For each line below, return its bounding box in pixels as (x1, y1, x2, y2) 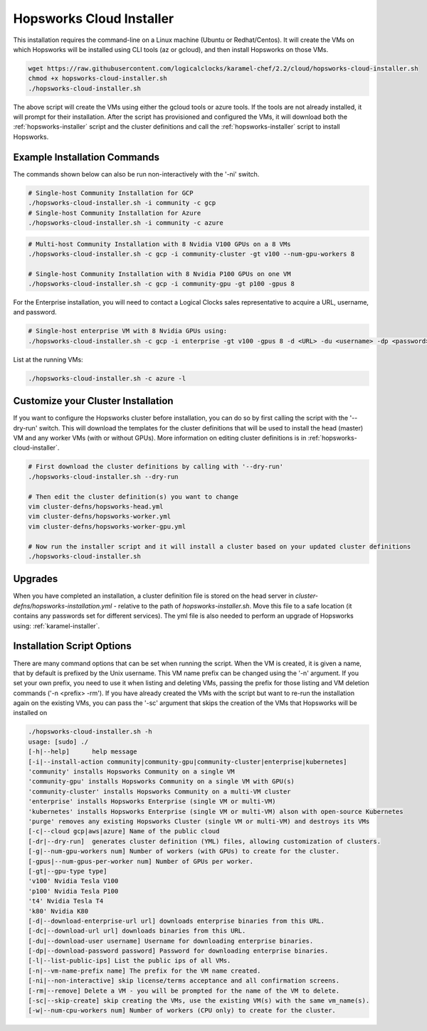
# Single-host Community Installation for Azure (28, 208, 201, 217)
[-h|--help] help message (28, 748, 138, 756)
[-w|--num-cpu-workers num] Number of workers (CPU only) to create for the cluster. (28, 1007, 336, 1015)
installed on (13, 709, 48, 717)
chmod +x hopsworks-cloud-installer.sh (28, 75, 167, 83)
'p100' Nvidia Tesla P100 (28, 887, 119, 895)
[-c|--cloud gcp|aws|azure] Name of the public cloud (28, 828, 220, 835)
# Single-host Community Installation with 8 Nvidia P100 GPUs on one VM (28, 270, 291, 277)
